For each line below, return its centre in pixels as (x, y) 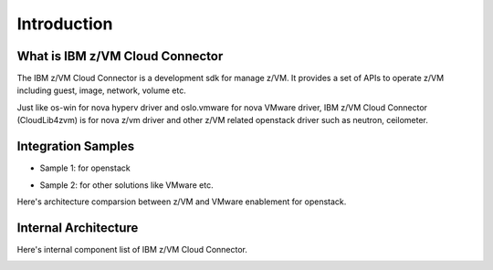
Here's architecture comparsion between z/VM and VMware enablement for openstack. (182, 202)
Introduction (65, 24)
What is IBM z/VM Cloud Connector (120, 56)
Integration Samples (76, 146)
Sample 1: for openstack (85, 168)
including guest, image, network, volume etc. (101, 90)
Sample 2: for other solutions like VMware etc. (126, 185)
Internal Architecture (78, 228)
